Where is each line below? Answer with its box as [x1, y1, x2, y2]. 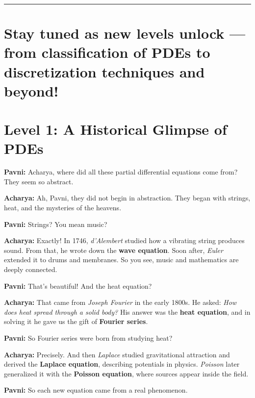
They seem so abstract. [4, 176, 74, 186]
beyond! [4, 80, 59, 100]
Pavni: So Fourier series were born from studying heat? [4, 332, 173, 343]
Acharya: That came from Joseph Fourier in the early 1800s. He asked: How [4, 297, 237, 307]
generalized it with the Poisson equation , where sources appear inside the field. [4, 368, 249, 378]
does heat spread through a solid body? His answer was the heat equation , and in [4, 306, 251, 317]
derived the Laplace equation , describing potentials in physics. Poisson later [4, 359, 240, 369]
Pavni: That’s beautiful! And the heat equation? [4, 280, 152, 291]
